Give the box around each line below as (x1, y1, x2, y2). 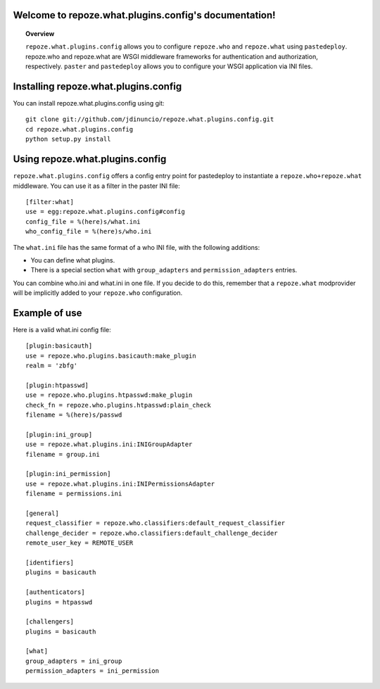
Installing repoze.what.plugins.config (13, 81, 182, 92)
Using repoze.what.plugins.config (13, 153, 167, 165)
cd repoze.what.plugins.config (25, 125, 134, 133)
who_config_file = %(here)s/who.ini (25, 227, 152, 236)
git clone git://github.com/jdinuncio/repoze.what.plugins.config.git (25, 115, 274, 123)
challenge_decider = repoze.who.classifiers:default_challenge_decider (25, 529, 278, 537)
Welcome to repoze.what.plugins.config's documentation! (13, 9, 276, 21)
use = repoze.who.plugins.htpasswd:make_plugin (25, 391, 193, 399)
